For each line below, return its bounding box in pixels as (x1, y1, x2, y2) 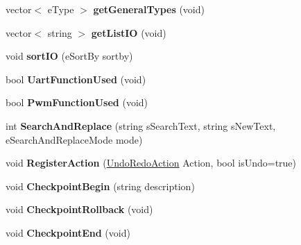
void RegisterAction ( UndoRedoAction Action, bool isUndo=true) (6, 155, 297, 170)
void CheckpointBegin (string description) (6, 178, 195, 193)
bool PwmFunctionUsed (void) (6, 95, 148, 110)
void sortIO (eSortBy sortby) (6, 49, 133, 63)
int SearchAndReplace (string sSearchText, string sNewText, (6, 118, 276, 133)
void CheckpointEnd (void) (6, 225, 130, 239)
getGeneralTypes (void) (93, 2, 205, 16)
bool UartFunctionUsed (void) (6, 71, 146, 86)
